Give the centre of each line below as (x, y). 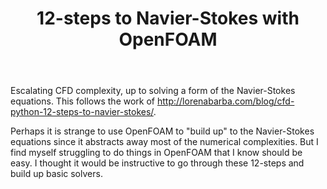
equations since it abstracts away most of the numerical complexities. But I (164, 142)
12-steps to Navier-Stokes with (168, 18)
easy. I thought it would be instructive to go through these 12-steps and (157, 163)
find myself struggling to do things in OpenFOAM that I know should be (156, 153)
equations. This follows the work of (83, 101)
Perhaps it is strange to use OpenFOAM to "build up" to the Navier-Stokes (162, 131)
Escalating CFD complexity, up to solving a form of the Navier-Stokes (153, 91)
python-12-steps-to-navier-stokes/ (82, 112)
